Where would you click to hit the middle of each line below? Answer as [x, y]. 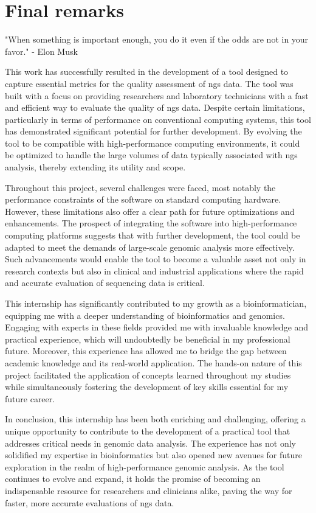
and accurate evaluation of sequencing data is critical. [105, 283]
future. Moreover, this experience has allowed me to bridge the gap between [146, 351]
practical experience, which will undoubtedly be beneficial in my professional [148, 339]
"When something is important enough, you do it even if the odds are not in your [157, 39]
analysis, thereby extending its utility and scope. [95, 167]
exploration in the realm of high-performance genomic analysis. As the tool [145, 466]
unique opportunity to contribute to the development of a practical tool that [148, 431]
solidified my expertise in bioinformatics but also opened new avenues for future [154, 455]
